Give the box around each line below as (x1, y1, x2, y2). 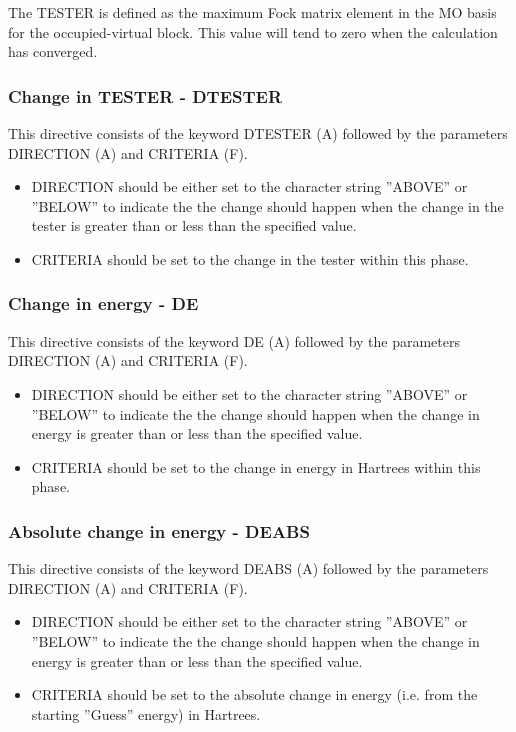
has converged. (8, 41, 98, 62)
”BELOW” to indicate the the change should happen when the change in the (31, 195, 504, 216)
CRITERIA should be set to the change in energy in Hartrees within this (31, 456, 481, 477)
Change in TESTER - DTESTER (8, 83, 283, 108)
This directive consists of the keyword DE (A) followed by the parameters (8, 330, 461, 351)
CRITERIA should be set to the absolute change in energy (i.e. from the (31, 684, 478, 705)
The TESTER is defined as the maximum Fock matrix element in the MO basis (8, 2, 497, 22)
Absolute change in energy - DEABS (8, 518, 310, 543)
